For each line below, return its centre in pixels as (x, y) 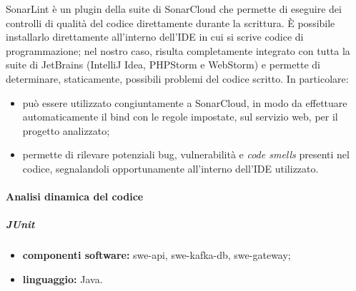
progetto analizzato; (66, 130)
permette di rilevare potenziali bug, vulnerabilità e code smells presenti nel (186, 154)
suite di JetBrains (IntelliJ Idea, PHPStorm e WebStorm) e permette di (163, 65)
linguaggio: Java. (63, 279)
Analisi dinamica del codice (75, 196)
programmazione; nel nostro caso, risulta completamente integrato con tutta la (178, 50)
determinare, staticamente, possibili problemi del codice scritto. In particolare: (177, 78)
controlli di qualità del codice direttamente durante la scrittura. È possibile (170, 22)
